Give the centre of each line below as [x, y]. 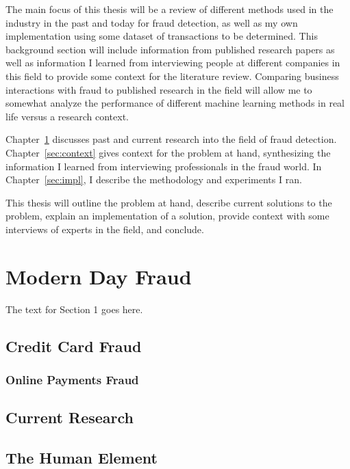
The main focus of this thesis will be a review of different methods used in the [170, 9]
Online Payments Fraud [72, 379]
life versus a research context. [67, 116]
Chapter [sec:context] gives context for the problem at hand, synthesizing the [168, 152]
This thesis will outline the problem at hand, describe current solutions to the [169, 202]
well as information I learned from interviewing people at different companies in [173, 63]
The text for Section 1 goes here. [74, 309]
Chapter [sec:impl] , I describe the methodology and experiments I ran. [154, 179]
